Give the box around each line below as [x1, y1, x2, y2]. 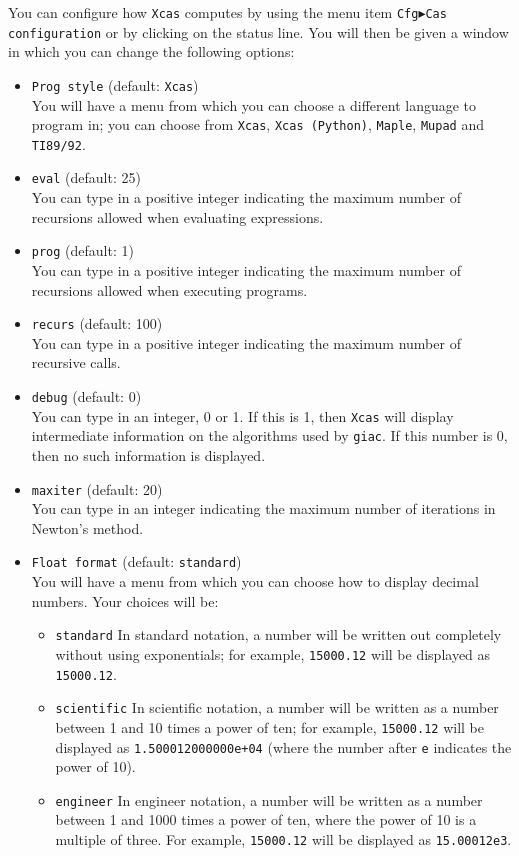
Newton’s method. [31, 517, 144, 538]
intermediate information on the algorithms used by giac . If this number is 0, [31, 425, 508, 446]
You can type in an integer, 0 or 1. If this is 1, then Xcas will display [31, 405, 454, 426]
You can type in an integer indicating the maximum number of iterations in [31, 498, 496, 519]
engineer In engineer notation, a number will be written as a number [55, 789, 483, 810]
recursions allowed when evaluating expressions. [31, 206, 324, 227]
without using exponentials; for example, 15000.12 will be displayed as [55, 643, 491, 664]
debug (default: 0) [31, 386, 142, 406]
